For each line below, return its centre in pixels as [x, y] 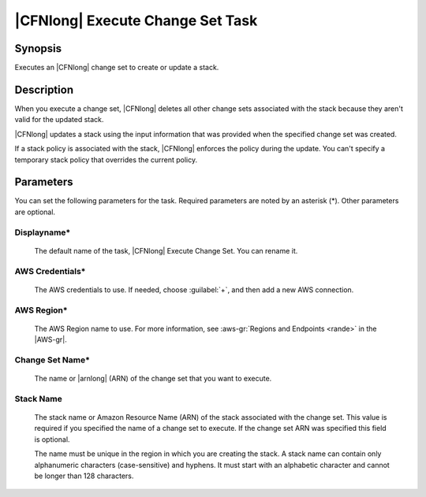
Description [44, 89]
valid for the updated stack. [59, 120]
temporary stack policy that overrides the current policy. [106, 159]
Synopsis [38, 48]
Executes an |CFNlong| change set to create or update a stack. [117, 68]
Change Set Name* [52, 360]
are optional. [35, 212]
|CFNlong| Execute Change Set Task [136, 20]
